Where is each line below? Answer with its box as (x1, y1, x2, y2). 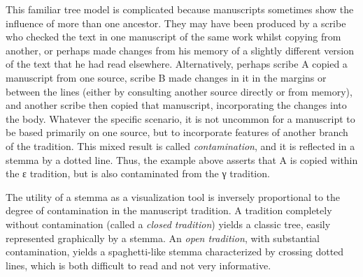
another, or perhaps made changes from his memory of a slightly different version (6, 43, 355, 57)
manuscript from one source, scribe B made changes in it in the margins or (6, 70, 327, 84)
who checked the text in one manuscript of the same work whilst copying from (6, 29, 341, 44)
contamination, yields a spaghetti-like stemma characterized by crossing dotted (6, 244, 344, 259)
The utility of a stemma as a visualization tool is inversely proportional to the (6, 189, 341, 204)
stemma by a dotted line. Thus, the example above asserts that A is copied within (6, 152, 358, 167)
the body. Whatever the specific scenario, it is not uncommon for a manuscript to (6, 111, 355, 126)
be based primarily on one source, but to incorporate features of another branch (6, 125, 348, 140)
